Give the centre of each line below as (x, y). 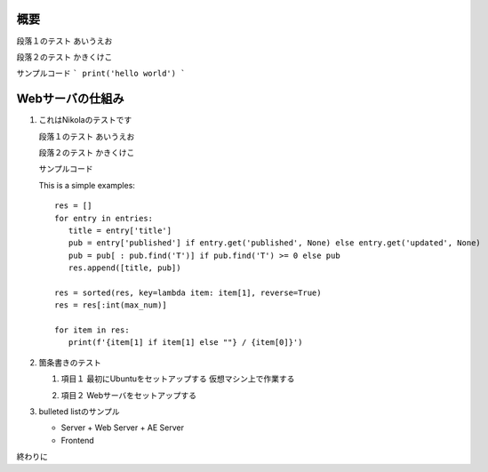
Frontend (78, 440)
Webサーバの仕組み (70, 99)
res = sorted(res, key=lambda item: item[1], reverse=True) (188, 292)
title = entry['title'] (120, 230)
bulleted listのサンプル (79, 412)
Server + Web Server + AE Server (123, 428)
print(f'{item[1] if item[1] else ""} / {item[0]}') (185, 343)
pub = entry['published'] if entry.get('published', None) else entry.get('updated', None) (275, 243)
